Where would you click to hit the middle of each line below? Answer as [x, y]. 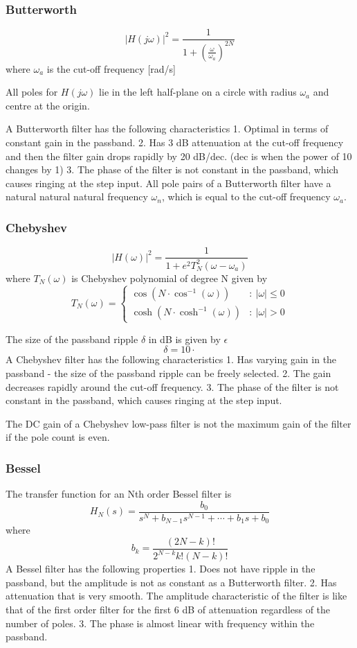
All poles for [32, 92]
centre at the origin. [48, 105]
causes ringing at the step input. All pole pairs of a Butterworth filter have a [168, 183]
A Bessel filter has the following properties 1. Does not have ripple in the [161, 569]
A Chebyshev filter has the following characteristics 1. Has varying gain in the [171, 359]
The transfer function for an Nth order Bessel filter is [119, 494]
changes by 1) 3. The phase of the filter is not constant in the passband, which [172, 169]
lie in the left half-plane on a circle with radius [198, 92]
